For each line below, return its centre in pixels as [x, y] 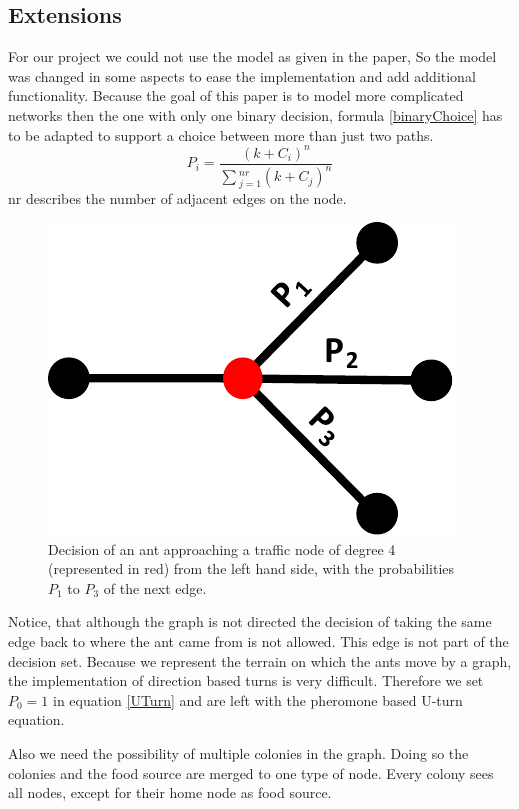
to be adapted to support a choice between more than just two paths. [221, 134]
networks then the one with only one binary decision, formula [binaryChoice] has [255, 114]
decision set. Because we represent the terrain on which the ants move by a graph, [260, 660]
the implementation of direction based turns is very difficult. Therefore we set [246, 680]
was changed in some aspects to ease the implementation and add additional [242, 75]
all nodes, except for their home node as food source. [170, 792]
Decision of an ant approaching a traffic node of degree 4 [222, 548]
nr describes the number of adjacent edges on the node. [177, 197]
